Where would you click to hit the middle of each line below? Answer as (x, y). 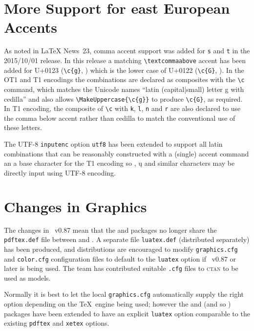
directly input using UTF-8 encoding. (60, 172)
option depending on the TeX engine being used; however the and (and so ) (117, 304)
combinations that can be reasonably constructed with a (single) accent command (127, 153)
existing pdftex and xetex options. (57, 323)
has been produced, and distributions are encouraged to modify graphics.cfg (121, 249)
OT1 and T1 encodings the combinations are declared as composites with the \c (124, 79)
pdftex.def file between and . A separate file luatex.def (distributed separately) (127, 239)
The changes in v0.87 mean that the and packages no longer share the (110, 230)
